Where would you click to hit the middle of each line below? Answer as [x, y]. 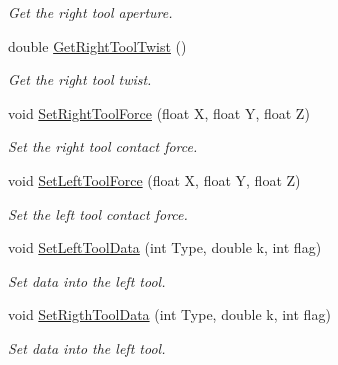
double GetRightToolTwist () [97, 45]
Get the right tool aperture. [90, 12]
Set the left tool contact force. [98, 213]
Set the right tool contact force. [103, 146]
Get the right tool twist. [80, 79]
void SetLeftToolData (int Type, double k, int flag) [165, 247]
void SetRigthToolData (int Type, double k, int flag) [169, 314]
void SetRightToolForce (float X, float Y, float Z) [159, 112]
